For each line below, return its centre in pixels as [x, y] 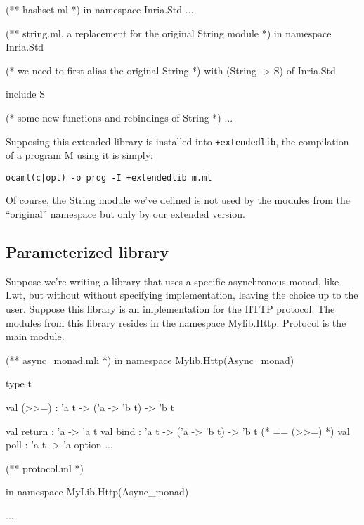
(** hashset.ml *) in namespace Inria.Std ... [100, 9]
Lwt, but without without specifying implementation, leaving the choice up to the [182, 295]
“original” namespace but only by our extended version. [125, 214]
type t [19, 383]
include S [26, 94]
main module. [35, 336]
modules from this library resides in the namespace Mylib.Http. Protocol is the [176, 322]
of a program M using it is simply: [79, 155]
